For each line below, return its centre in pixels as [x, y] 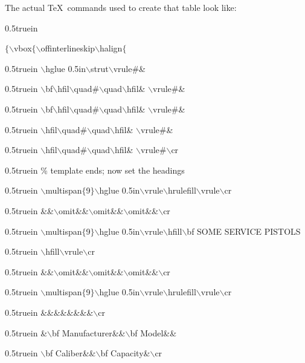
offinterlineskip [68, 48]
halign [111, 48]
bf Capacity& [125, 353]
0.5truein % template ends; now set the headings [95, 170]
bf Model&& [153, 332]
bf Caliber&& [71, 353]
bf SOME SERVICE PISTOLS [244, 231]
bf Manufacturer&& [89, 332]
